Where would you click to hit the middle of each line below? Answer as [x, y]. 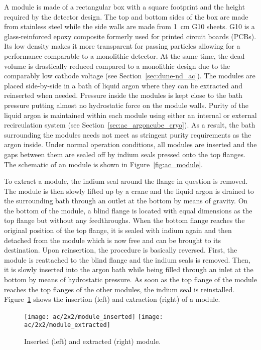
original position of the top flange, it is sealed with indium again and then [118, 230]
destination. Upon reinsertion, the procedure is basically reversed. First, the [121, 250]
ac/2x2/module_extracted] [67, 325]
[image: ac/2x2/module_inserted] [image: [94, 317]
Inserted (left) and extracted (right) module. [93, 341]
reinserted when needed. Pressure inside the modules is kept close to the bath [123, 95]
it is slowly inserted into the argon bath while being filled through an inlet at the [129, 269]
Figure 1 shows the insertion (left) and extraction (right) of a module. [112, 299]
